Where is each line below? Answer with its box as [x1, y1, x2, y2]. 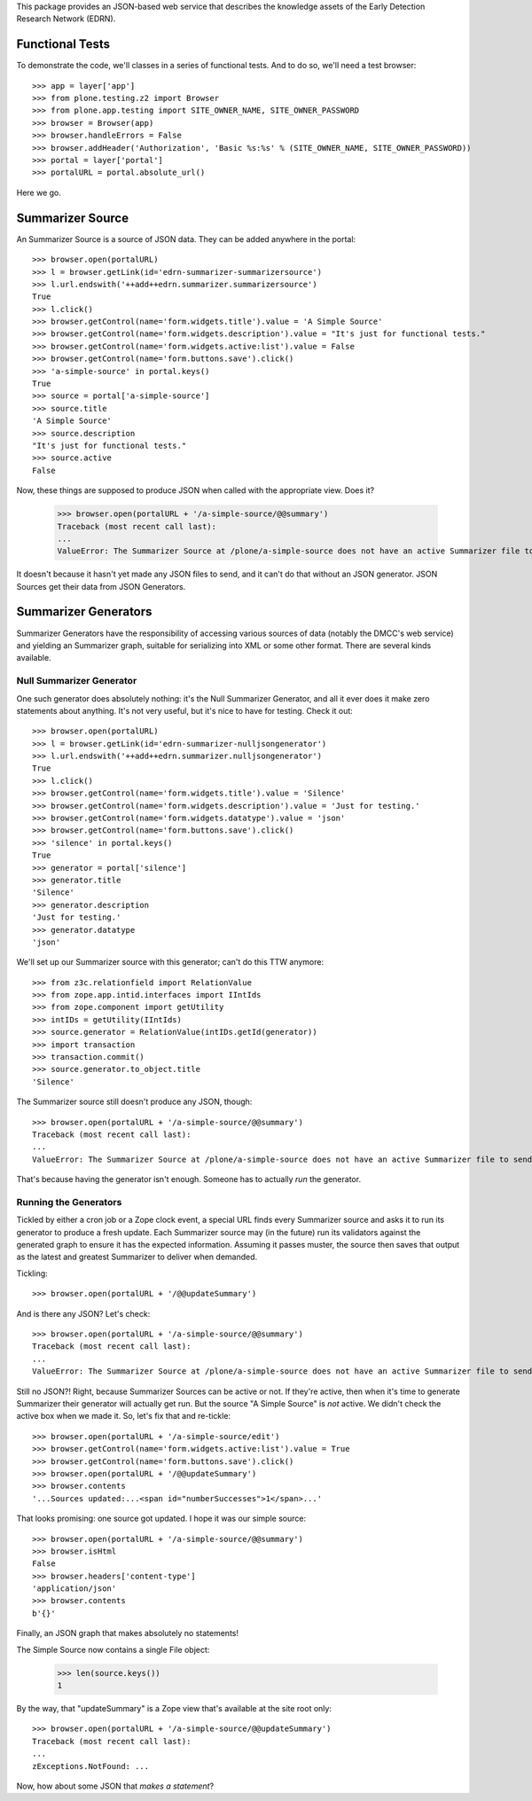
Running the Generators [16, 1195, 122, 1208]
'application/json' [32, 1584, 117, 1593]
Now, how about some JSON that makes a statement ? [16, 1781, 215, 1791]
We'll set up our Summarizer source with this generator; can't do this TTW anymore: [16, 957, 324, 967]
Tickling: [16, 1268, 48, 1279]
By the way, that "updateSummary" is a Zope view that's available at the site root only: [16, 1703, 332, 1713]
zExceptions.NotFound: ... [32, 1761, 150, 1771]
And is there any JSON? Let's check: [16, 1308, 151, 1319]
